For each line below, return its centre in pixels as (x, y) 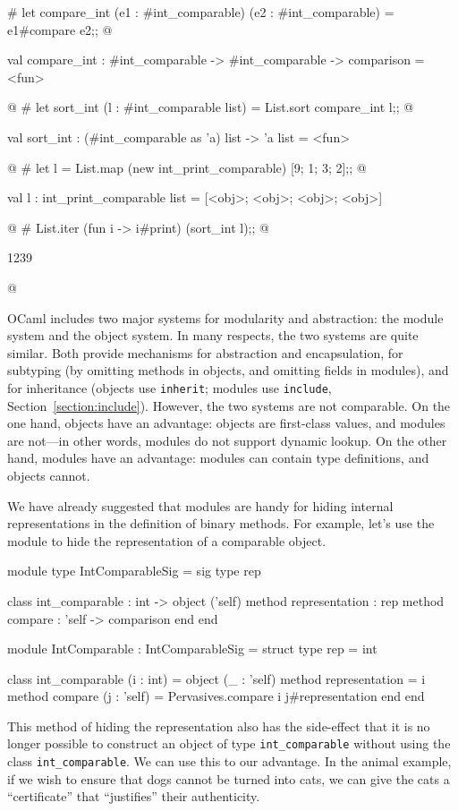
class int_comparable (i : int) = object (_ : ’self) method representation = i (216, 678)
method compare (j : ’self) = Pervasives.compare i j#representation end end (216, 696)
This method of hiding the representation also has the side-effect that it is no (219, 726)
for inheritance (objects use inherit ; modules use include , (170, 387)
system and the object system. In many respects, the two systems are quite (213, 335)
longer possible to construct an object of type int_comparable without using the (229, 743)
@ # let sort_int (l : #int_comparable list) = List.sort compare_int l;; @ (211, 107)
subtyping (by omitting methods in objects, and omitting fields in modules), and (228, 370)
